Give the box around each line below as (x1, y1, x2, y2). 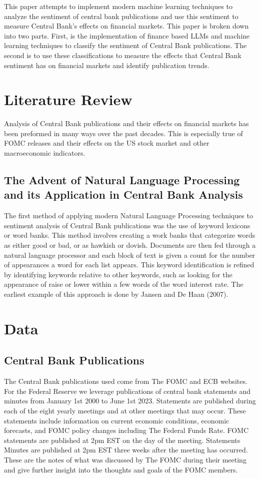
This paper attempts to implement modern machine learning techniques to (4, 1, 232, 11)
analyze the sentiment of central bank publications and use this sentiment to (4, 11, 238, 21)
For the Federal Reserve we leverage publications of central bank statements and (4, 385, 250, 396)
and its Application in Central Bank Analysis (4, 187, 243, 202)
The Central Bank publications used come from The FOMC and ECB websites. (4, 376, 247, 386)
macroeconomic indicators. (4, 148, 85, 158)
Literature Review (4, 89, 132, 110)
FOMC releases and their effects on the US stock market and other (4, 138, 209, 148)
